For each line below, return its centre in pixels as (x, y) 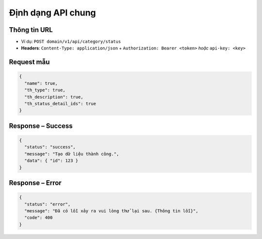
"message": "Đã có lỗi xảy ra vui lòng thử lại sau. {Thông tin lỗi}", (111, 211)
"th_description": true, (54, 97)
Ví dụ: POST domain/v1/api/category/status (71, 42)
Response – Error (35, 183)
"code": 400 (39, 218)
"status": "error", (48, 204)
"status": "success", (50, 147)
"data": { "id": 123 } (51, 161)
